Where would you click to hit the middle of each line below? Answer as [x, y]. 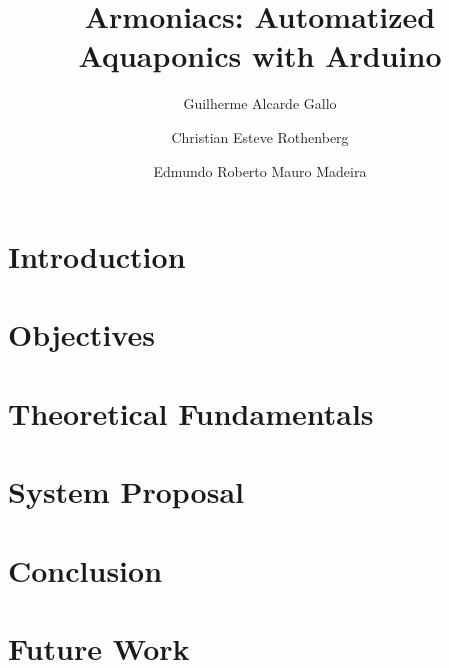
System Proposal [126, 491]
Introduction [97, 256]
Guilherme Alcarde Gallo [260, 103]
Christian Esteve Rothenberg [260, 136]
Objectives [81, 334]
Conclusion [85, 569]
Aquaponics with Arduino [260, 55]
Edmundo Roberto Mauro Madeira [260, 170]
